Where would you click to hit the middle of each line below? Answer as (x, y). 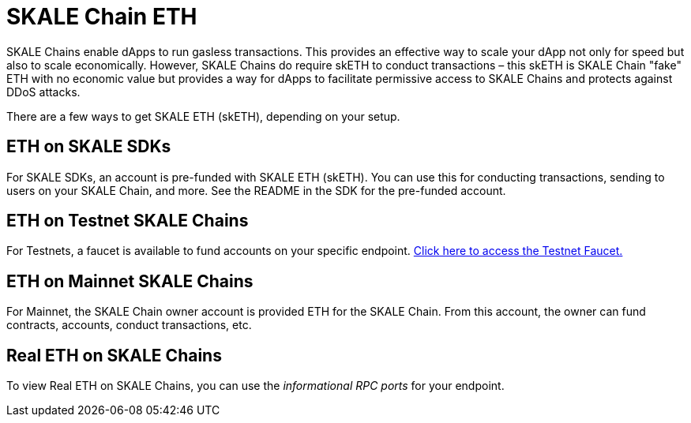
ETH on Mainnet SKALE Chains (130, 281)
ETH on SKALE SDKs (89, 147)
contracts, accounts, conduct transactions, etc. (129, 325)
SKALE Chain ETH (102, 17)
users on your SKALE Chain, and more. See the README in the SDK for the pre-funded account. (256, 190)
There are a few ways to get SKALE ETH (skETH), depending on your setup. (203, 116)
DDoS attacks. (43, 92)
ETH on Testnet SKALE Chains (128, 221)
